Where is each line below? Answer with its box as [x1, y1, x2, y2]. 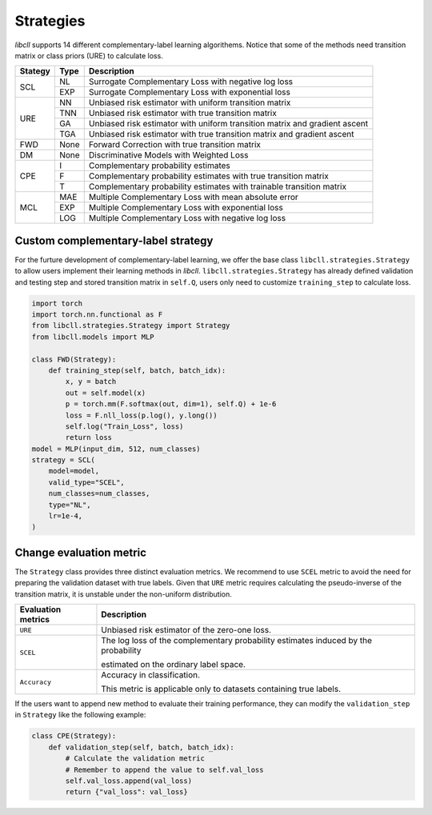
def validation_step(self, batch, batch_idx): [48, 742, 235, 752]
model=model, [48, 466, 100, 476]
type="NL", [48, 500, 91, 509]
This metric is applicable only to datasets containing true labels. [101, 684, 342, 695]
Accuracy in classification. [101, 669, 200, 681]
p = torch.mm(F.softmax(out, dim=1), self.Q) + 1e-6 [65, 400, 277, 409]
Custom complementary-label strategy [14, 234, 214, 247]
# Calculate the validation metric [65, 754, 206, 763]
